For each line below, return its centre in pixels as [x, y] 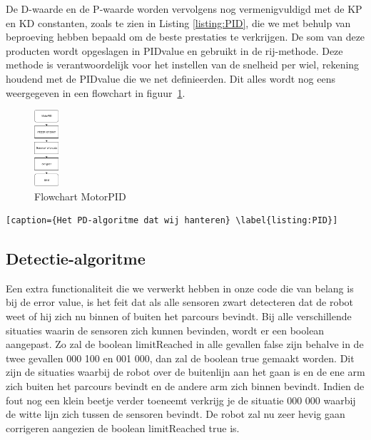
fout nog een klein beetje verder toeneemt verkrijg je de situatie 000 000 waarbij [181, 400]
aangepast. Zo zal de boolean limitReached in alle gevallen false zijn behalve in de [185, 344]
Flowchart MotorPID [80, 196]
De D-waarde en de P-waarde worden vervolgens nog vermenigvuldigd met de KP [184, 9]
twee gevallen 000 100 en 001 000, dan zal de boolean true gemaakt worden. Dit [180, 358]
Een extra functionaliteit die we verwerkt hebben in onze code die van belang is [180, 288]
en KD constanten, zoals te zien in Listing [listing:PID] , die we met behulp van [178, 22]
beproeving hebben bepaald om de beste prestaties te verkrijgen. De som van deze [185, 37]
